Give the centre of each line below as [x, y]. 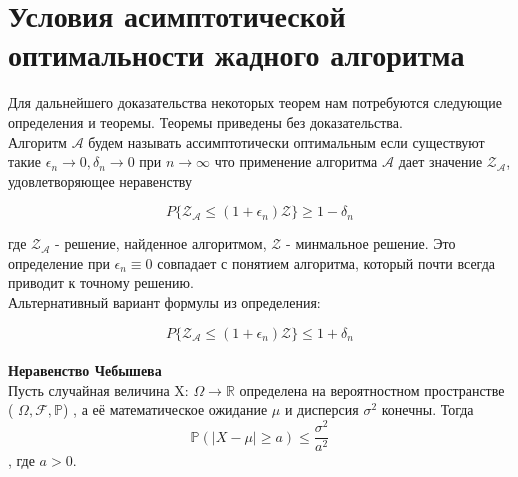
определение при [59, 262]
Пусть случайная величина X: [98, 389]
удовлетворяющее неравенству [100, 180]
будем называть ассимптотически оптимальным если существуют [286, 141]
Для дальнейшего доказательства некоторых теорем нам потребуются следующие [255, 102]
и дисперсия [321, 409]
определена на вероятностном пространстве [372, 389]
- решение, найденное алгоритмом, [161, 243]
